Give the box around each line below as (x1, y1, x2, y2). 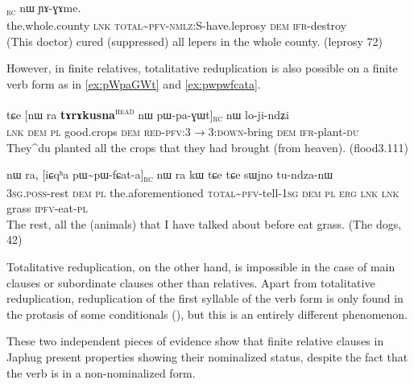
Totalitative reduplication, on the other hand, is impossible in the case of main (6, 258, 395, 275)
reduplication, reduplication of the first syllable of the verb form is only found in (6, 290, 404, 307)
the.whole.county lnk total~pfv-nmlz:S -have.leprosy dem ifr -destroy (6, 17, 347, 34)
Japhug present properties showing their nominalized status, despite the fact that (6, 348, 408, 365)
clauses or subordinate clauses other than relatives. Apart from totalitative (6, 274, 375, 291)
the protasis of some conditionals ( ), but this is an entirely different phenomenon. (6, 305, 408, 322)
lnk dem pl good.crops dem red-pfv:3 (6, 123, 191, 140)
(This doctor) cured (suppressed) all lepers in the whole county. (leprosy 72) (6, 32, 383, 49)
